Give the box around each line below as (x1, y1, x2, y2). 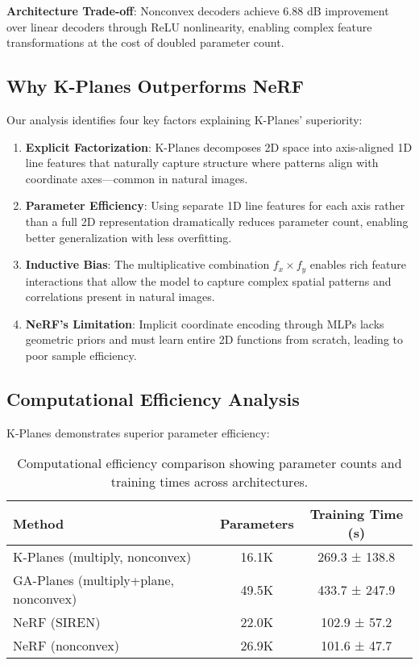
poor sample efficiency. (25, 346, 137, 363)
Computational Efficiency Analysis (6, 386, 300, 411)
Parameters (219, 513, 294, 533)
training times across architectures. (110, 472, 309, 491)
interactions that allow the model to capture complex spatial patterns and (25, 272, 392, 289)
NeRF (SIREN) (13, 613, 101, 632)
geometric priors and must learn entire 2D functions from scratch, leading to (25, 331, 404, 348)
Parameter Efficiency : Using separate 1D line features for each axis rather (25, 197, 405, 214)
